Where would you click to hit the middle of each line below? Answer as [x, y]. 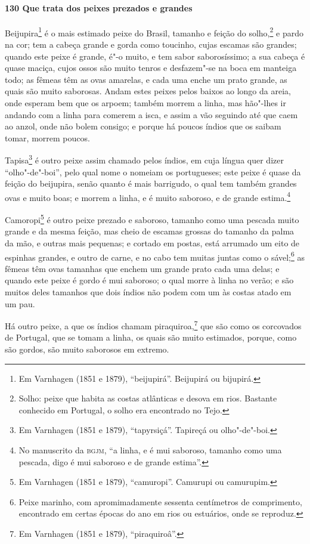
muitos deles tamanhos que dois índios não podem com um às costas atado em [148, 291]
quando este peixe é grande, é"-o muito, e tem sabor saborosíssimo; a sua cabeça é [155, 56]
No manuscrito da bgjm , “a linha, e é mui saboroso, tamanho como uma [150, 449]
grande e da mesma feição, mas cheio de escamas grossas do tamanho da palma [150, 231]
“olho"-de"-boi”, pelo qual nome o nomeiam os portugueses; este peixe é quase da [153, 171]
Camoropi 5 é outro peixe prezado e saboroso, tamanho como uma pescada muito [152, 219]
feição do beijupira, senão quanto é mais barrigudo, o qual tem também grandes [151, 183]
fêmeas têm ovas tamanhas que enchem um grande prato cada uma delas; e [142, 268]
